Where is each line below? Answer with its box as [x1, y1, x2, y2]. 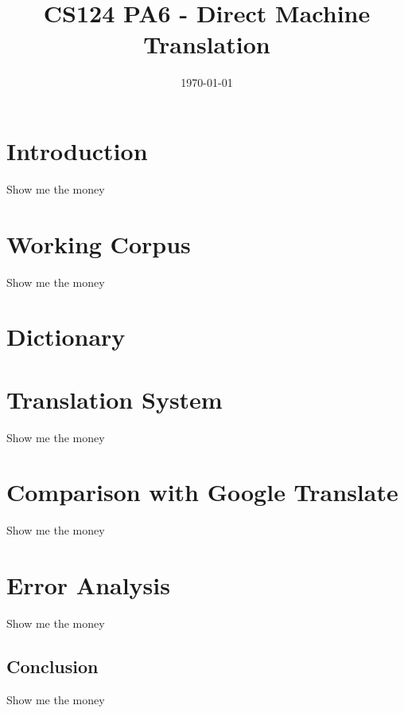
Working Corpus [6, 227, 191, 260]
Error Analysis [6, 569, 170, 601]
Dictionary [6, 320, 126, 353]
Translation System [6, 382, 223, 415]
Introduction [6, 134, 148, 166]
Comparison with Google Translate [6, 476, 398, 508]
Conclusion [6, 654, 99, 679]
